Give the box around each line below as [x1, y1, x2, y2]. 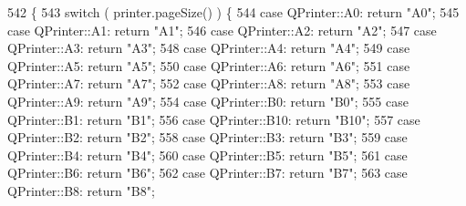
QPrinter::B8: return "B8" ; [7, 180, 155, 200]
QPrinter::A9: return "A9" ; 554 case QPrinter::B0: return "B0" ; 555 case [7, 91, 409, 110]
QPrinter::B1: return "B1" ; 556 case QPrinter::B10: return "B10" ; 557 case [7, 109, 420, 129]
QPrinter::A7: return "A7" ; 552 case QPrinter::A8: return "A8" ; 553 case [7, 74, 410, 93]
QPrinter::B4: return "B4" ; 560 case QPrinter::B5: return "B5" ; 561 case [7, 145, 408, 164]
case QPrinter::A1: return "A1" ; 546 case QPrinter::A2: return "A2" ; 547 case [7, 20, 437, 39]
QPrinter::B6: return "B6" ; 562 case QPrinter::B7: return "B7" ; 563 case [7, 163, 408, 182]
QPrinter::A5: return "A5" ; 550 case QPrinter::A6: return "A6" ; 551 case [7, 56, 410, 75]
